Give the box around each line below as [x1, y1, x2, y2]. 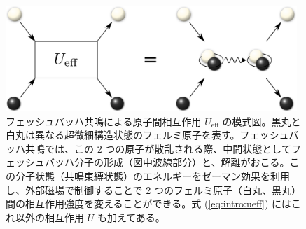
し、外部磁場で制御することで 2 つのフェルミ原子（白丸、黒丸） [6, 182, 301, 197]
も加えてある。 [97, 209, 165, 224]
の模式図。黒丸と [222, 113, 301, 128]
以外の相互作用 [15, 209, 84, 224]
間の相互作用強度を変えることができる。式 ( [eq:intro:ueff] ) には [6, 196, 292, 211]
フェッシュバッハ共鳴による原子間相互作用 [6, 113, 202, 128]
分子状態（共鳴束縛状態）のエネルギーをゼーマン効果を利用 [15, 168, 290, 183]
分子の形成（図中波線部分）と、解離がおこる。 [74, 155, 290, 169]
